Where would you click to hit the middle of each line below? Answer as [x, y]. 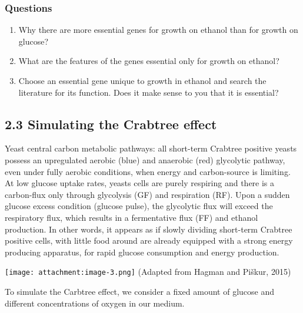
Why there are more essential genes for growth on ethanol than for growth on [158, 30]
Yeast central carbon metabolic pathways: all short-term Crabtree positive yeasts [151, 148]
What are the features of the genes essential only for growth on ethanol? [149, 61]
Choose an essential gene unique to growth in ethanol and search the [142, 80]
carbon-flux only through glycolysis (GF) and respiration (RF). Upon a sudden [147, 194]
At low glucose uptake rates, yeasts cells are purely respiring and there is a [140, 183]
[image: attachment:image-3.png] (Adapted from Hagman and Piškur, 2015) [148, 272]
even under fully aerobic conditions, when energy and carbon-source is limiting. [148, 171]
